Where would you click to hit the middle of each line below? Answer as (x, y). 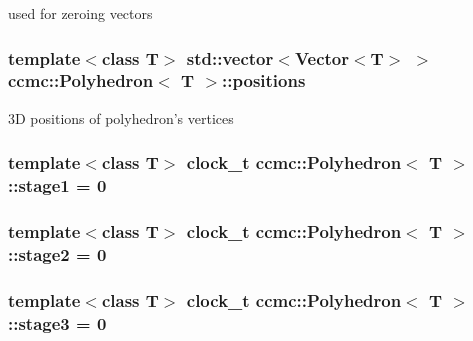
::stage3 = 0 (57, 322)
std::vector (230, 57)
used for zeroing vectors (80, 13)
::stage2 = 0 (57, 253)
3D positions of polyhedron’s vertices (121, 117)
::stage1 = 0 (57, 185)
